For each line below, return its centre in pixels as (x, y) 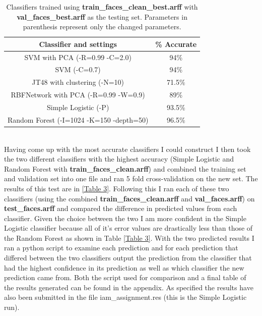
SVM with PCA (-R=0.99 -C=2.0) (78, 57)
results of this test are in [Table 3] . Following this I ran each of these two (117, 188)
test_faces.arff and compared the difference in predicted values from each (121, 208)
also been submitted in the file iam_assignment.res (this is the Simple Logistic (125, 297)
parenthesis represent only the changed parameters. (102, 27)
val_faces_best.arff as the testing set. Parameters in (102, 16)
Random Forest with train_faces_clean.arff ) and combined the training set (125, 168)
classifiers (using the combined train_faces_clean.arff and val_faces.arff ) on (129, 198)
